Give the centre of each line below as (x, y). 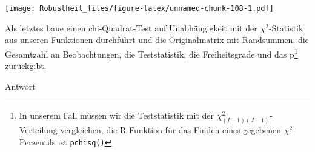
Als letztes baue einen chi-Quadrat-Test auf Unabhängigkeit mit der (131, 28)
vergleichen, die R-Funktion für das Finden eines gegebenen (171, 130)
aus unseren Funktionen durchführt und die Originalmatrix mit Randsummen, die (157, 40)
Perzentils (37, 141)
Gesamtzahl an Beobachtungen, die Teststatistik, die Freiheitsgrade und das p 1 (151, 53)
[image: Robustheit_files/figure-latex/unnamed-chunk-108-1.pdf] (139, 8)
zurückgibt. (26, 66)
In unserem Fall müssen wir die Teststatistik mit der (116, 115)
